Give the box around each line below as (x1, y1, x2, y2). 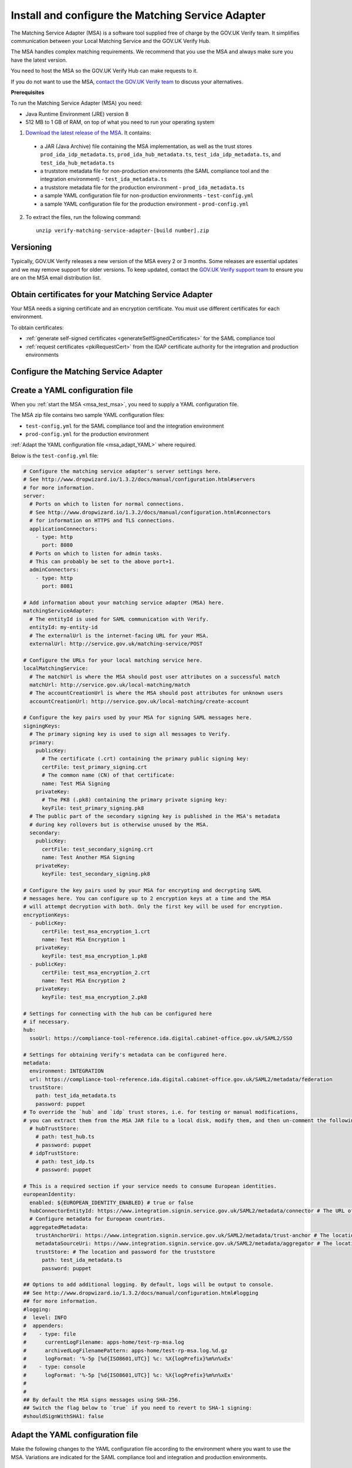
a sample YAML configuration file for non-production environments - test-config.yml (40, 192, 254, 199)
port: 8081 (42, 583, 73, 590)
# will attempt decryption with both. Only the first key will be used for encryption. (23, 903, 283, 910)
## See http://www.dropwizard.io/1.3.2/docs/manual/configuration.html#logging (23, 1289, 259, 1296)
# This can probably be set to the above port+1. (29, 558, 175, 565)
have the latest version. (11, 56, 67, 63)
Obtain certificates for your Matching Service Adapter (11, 289, 213, 299)
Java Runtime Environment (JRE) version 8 (25, 110, 129, 117)
